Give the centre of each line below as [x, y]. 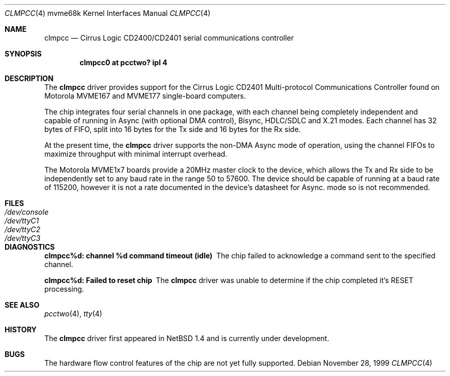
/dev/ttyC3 [23, 238]
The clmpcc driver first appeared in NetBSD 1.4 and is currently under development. [187, 338]
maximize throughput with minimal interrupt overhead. [136, 154]
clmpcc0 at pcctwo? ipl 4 [123, 62]
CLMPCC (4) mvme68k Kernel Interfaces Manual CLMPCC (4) [108, 13]
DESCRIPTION [29, 78]
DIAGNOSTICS [30, 247]
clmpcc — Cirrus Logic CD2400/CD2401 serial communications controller [169, 38]
